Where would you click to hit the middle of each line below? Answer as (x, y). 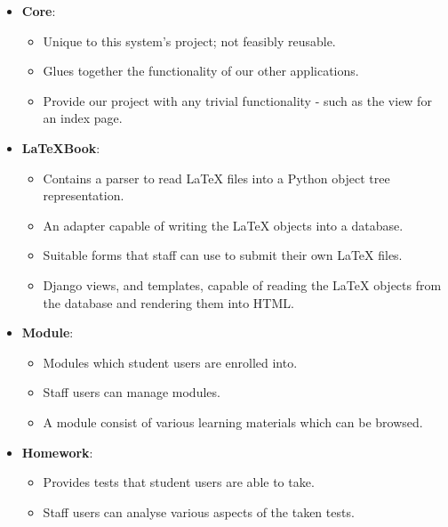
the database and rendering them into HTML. (168, 302)
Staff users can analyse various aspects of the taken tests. (199, 511)
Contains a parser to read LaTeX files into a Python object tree (216, 178)
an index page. (83, 118)
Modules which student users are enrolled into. (170, 362)
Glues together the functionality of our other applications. (201, 71)
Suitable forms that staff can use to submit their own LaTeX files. (223, 255)
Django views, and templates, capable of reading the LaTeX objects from (242, 284)
